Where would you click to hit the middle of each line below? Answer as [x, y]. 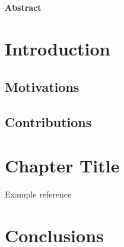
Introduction [58, 49]
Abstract [23, 7]
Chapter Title [62, 166]
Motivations [42, 86]
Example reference [38, 194]
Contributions [48, 121]
